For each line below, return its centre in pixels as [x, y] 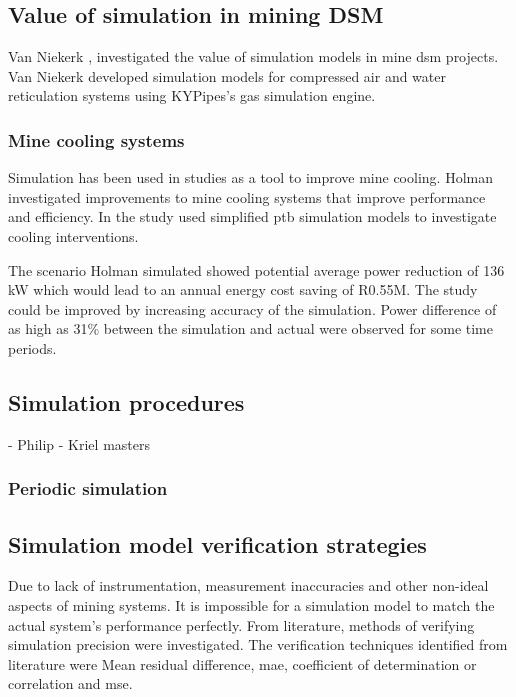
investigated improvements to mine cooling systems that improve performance [247, 196]
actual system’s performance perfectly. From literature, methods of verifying [241, 624]
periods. [32, 347]
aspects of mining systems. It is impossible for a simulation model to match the [251, 604]
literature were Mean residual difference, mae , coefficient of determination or [242, 663]
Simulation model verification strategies [217, 543]
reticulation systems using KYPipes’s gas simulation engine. [192, 95]
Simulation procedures [126, 401]
